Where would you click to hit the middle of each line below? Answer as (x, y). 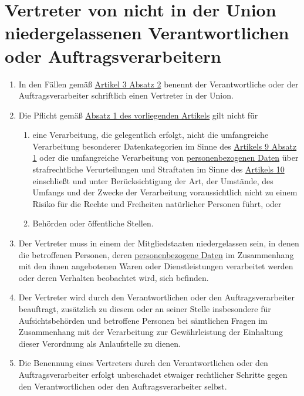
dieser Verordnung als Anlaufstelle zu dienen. (99, 343)
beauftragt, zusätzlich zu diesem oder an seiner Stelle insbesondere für (145, 309)
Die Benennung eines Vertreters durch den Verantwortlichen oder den (143, 363)
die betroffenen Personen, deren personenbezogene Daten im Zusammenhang (156, 254)
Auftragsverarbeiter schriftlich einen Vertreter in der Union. (126, 95)
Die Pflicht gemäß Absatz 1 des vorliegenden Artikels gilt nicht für (138, 115)
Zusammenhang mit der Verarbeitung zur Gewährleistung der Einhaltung (151, 332)
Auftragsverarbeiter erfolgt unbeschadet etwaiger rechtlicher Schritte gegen (153, 374)
